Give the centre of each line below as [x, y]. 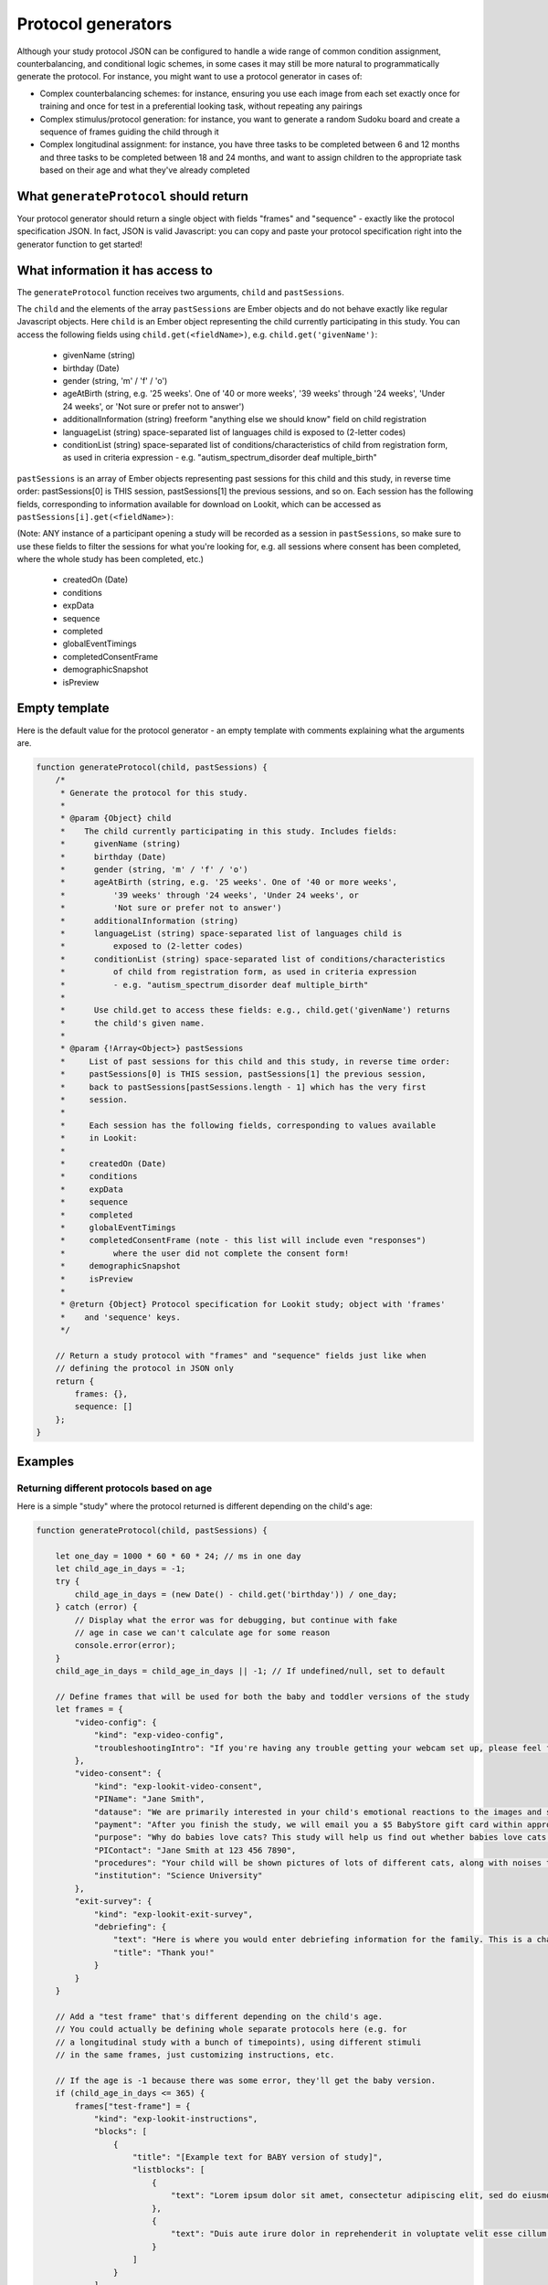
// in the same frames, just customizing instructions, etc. [195, 2055]
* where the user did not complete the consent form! [205, 1253]
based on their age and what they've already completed [145, 170]
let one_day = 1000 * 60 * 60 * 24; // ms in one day [178, 1556]
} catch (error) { [96, 1607]
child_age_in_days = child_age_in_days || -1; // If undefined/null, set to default [251, 1671]
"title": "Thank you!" [163, 1952]
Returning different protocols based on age [115, 1488]
